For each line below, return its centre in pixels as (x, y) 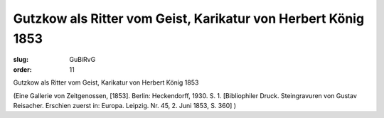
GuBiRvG (82, 60)
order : (22, 69)
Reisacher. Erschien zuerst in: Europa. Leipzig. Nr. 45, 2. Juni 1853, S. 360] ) (125, 105)
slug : (21, 60)
